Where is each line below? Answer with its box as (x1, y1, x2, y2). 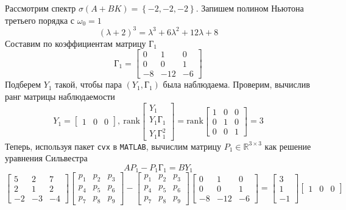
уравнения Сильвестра (5, 152, 88, 164)
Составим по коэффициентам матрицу (5, 37, 146, 49)
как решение (264, 139, 311, 152)
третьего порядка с (5, 13, 75, 26)
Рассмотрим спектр (5, 2, 76, 14)
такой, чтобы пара (55, 78, 122, 91)
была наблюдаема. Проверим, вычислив (163, 78, 310, 91)
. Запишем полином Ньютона (196, 2, 304, 14)
